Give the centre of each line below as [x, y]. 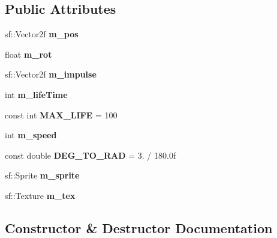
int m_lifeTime [36, 94]
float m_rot [28, 54]
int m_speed [31, 135]
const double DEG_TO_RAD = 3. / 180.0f [91, 155]
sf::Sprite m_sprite [42, 175]
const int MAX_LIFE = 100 [61, 114]
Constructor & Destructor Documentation [139, 227]
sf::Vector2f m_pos [42, 34]
